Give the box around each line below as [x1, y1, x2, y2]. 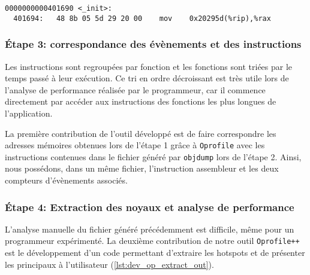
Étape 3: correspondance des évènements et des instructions [5, 36, 302, 51]
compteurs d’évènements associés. [5, 174, 128, 186]
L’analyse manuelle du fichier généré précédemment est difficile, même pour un [5, 222, 294, 235]
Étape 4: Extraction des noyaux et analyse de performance [5, 199, 294, 214]
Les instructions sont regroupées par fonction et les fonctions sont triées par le [5, 60, 293, 72]
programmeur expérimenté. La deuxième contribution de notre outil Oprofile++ [5, 234, 300, 247]
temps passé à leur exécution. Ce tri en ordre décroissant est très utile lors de [5, 72, 289, 84]
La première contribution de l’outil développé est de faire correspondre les [5, 127, 276, 139]
